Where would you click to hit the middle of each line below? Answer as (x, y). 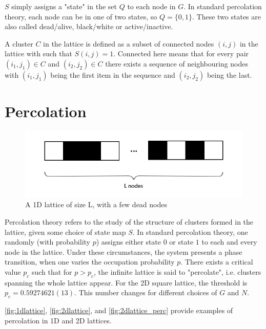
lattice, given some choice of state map (65, 232)
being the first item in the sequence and (113, 74)
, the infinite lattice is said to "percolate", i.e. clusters (178, 271)
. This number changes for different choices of (146, 292)
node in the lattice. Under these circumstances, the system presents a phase (124, 251)
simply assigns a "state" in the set (64, 6)
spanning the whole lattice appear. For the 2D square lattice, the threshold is (126, 282)
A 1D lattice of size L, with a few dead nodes (96, 204)
